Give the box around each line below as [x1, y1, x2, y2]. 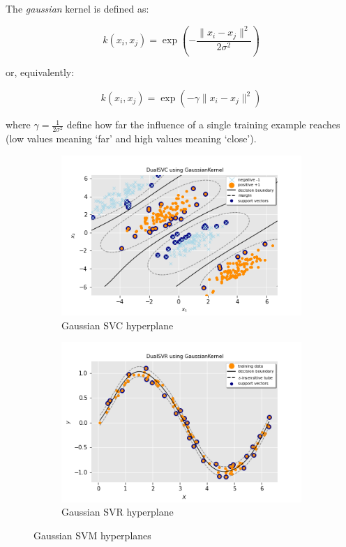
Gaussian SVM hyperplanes [33, 527, 151, 542]
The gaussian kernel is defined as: [6, 1, 149, 15]
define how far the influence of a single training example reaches [66, 117, 340, 132]
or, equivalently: [6, 65, 75, 80]
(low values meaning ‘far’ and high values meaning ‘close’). [6, 131, 257, 146]
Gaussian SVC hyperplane [61, 317, 174, 332]
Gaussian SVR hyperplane [61, 504, 174, 519]
